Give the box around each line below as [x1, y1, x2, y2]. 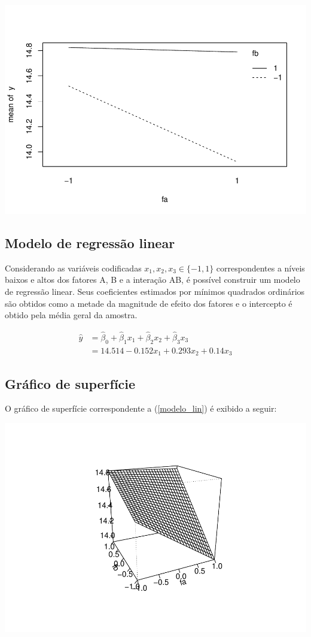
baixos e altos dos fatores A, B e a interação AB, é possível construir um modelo [5, 273, 300, 286]
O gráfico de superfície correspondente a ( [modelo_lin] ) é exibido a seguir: [5, 402, 277, 415]
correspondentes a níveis [216, 261, 305, 274]
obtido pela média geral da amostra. [5, 309, 138, 321]
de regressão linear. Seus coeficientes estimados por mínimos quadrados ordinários [5, 285, 305, 297]
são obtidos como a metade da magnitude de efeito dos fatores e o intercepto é [5, 297, 292, 309]
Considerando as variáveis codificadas [5, 261, 142, 274]
